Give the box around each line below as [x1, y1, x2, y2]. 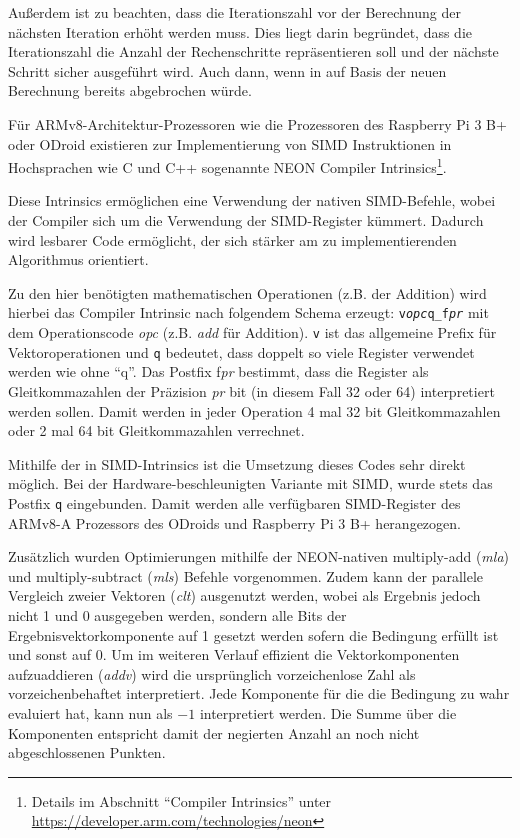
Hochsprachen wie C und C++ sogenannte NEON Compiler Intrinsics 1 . [8, 154, 447, 177]
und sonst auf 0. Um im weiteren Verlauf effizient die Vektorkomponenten [8, 644, 460, 665]
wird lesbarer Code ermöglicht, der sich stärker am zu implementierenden [8, 229, 457, 250]
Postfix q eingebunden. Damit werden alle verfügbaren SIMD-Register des [8, 492, 461, 513]
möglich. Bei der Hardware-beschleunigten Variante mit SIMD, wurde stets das [8, 473, 493, 494]
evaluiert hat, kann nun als [8, 702, 173, 723]
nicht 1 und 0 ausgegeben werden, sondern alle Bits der [8, 604, 347, 625]
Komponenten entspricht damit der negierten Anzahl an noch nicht [8, 722, 420, 743]
